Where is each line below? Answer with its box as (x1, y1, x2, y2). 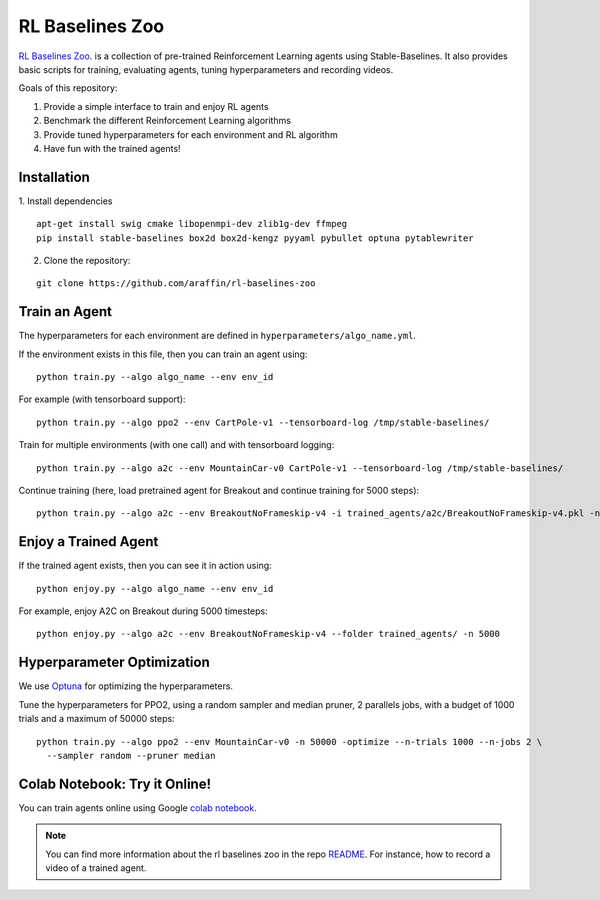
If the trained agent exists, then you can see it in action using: (18, 560, 272, 572)
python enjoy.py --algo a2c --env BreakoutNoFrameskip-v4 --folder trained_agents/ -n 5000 (36, 628, 500, 640)
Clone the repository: (43, 254, 131, 266)
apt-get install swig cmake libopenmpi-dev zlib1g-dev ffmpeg (36, 218, 348, 230)
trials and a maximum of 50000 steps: (18, 713, 175, 725)
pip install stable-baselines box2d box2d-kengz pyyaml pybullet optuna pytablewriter (36, 232, 474, 244)
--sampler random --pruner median (46, 750, 216, 761)
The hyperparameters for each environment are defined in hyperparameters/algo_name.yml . (18, 330, 417, 342)
